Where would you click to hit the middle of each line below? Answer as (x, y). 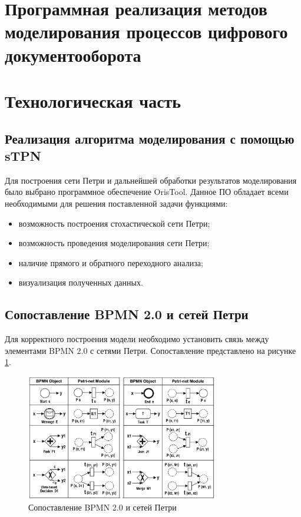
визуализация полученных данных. (81, 282)
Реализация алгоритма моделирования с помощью (150, 138)
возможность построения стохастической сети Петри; (114, 223)
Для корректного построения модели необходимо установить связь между (137, 339)
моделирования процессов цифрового (146, 32)
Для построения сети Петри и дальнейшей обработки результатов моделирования (151, 180)
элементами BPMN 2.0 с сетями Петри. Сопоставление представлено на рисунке (150, 350)
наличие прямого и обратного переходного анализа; (111, 262)
